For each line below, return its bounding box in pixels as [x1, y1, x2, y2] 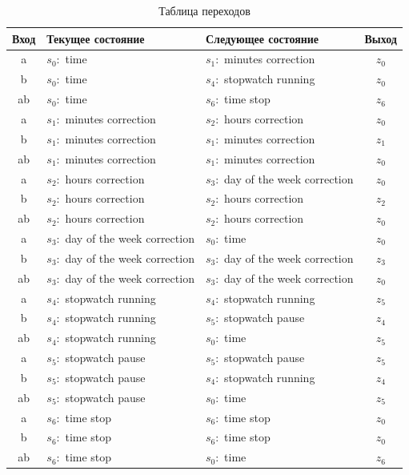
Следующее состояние [205, 30, 319, 46]
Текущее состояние [46, 30, 145, 46]
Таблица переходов [158, 2, 251, 18]
